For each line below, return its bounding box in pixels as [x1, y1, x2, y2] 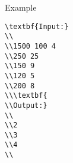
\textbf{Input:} [5, 22, 69, 31]
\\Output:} [5, 101, 47, 110]
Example [5, 1, 37, 13]
